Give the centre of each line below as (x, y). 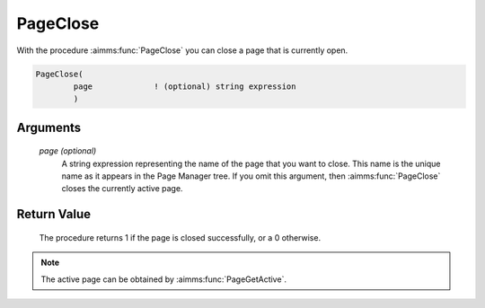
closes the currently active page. (122, 189)
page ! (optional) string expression (185, 86)
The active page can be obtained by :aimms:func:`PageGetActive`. (164, 279)
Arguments (49, 127)
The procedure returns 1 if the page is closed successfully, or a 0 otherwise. (180, 237)
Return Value (54, 214)
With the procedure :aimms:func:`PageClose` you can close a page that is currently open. (182, 50)
